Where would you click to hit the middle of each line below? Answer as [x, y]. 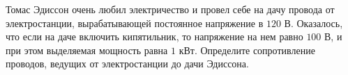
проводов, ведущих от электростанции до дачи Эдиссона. [127, 64]
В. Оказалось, [313, 23]
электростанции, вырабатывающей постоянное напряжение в [135, 23]
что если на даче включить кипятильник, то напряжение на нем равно [154, 36]
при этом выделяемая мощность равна [87, 50]
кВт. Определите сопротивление [247, 50]
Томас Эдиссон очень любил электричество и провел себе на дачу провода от [170, 9]
